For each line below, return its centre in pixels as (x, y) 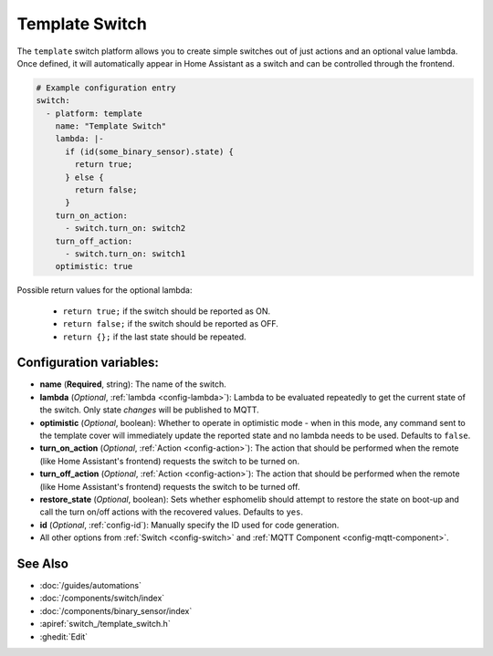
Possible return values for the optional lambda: (105, 290)
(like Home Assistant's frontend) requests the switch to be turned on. (170, 461)
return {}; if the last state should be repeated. (154, 337)
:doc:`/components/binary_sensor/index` (116, 610)
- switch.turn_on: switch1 (126, 254)
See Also (42, 563)
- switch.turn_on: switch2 (126, 229)
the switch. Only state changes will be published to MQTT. (149, 410)
